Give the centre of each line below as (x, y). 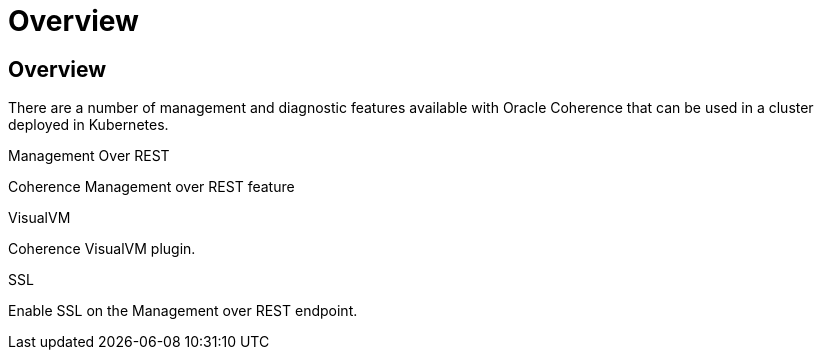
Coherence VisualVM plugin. (102, 249)
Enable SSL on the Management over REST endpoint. (183, 311)
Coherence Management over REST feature (151, 187)
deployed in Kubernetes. (88, 125)
